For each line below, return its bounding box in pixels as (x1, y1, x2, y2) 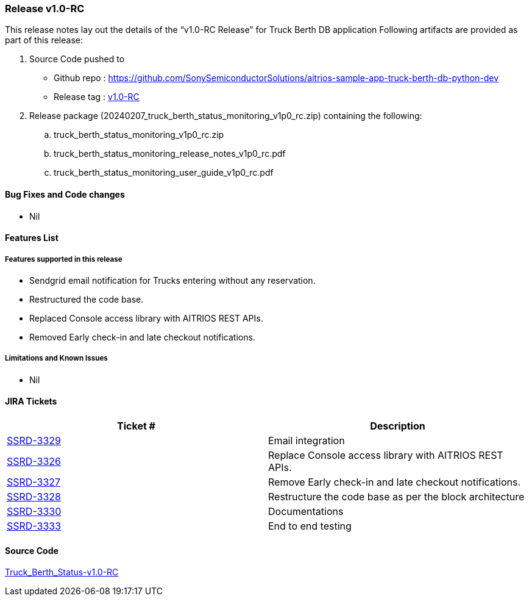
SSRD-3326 (7, 455, 61, 467)
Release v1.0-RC (5, 2, 85, 15)
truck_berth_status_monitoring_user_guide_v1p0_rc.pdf (54, 167, 274, 178)
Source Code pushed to (29, 54, 125, 65)
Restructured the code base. (29, 293, 144, 304)
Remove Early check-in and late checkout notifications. (268, 475, 521, 488)
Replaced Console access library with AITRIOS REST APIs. (29, 312, 263, 323)
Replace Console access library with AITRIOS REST (268, 448, 503, 461)
